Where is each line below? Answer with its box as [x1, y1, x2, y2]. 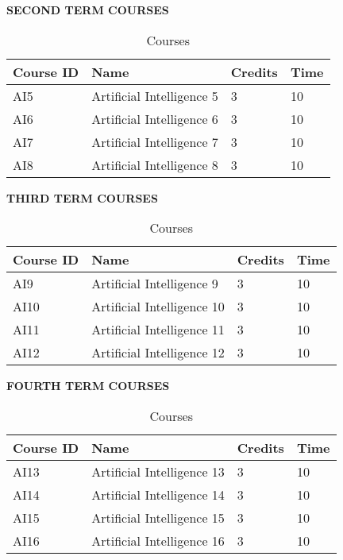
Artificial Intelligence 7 [91, 132, 218, 151]
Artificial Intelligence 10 [91, 297, 225, 316]
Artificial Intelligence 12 [91, 343, 225, 362]
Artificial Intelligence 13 [91, 462, 225, 481]
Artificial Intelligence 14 [91, 485, 225, 504]
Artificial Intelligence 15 [91, 508, 225, 527]
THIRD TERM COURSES [6, 189, 158, 206]
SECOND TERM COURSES [6, 2, 169, 17]
